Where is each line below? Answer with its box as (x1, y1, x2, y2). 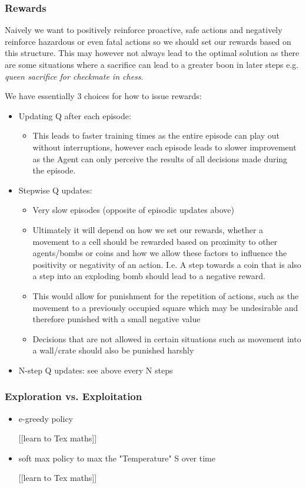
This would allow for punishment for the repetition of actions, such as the (32, 289, 299, 302)
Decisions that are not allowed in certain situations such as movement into (32, 332, 301, 345)
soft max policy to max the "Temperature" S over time (18, 451, 215, 464)
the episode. (32, 164, 76, 176)
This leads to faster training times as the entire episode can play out (32, 129, 280, 142)
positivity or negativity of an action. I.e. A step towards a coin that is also (32, 258, 301, 270)
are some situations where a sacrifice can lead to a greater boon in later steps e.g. (5, 58, 299, 70)
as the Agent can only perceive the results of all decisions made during (32, 152, 288, 165)
